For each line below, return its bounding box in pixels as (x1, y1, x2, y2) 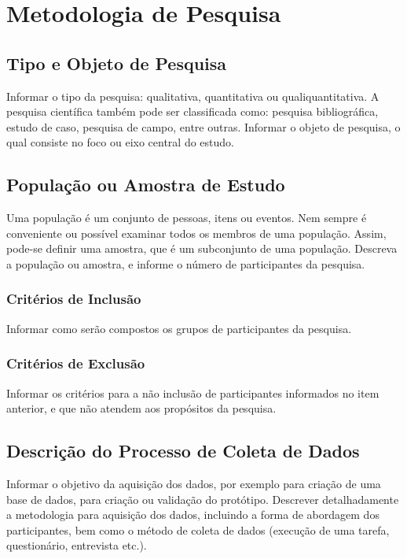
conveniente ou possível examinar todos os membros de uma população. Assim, (6, 224, 387, 241)
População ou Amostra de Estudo (6, 172, 285, 197)
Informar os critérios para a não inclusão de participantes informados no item (6, 384, 379, 401)
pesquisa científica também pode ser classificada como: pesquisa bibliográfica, (6, 103, 379, 120)
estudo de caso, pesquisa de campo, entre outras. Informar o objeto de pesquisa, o (6, 118, 401, 135)
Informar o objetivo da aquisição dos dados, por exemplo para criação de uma (6, 475, 381, 491)
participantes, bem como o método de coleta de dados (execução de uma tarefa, (6, 521, 390, 538)
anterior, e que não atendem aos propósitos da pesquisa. (6, 400, 277, 416)
